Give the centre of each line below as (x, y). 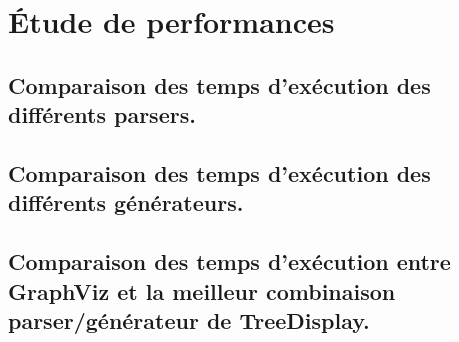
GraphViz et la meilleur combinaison (202, 290)
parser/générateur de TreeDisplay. (189, 319)
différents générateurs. (126, 202)
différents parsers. (102, 114)
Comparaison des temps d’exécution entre (229, 261)
